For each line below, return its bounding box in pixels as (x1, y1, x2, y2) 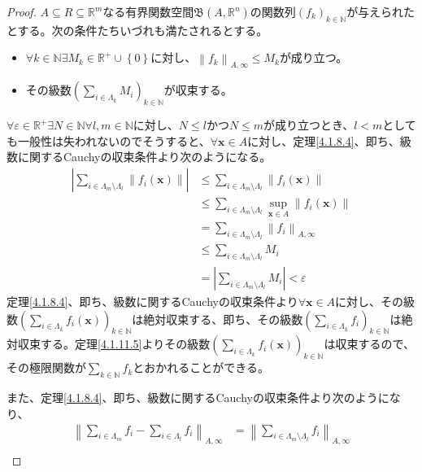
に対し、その (335, 293, 404, 309)
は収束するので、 (324, 335, 415, 352)
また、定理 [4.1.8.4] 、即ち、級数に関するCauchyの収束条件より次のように (7, 388, 389, 405)
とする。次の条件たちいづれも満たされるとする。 (7, 21, 268, 38)
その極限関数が (7, 359, 86, 376)
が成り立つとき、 (263, 116, 355, 133)
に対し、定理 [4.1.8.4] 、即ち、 (247, 132, 400, 149)
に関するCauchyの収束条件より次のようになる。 (17, 148, 272, 165)
